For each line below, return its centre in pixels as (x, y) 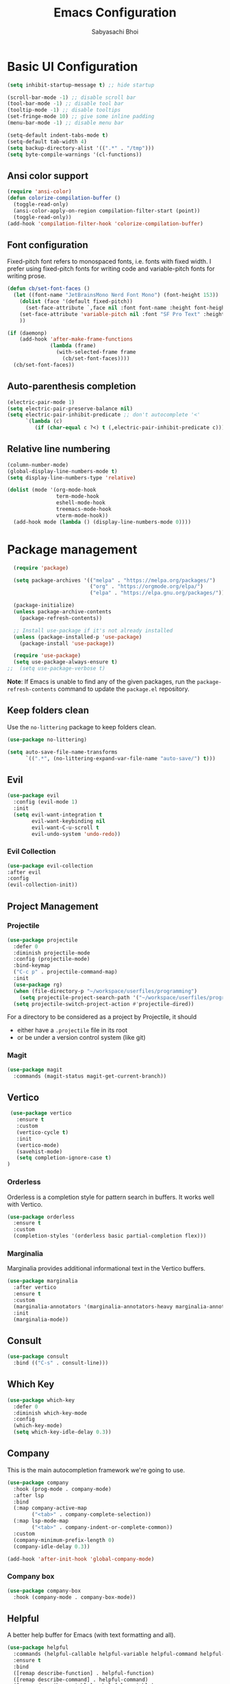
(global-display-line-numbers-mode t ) (62, 471)
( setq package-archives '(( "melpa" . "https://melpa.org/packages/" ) (114, 580)
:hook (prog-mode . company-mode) (62, 1489)
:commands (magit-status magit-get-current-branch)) (90, 1076)
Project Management (53, 906)
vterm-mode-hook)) (82, 515)
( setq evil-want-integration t (58, 815)
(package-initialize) (44, 606)
